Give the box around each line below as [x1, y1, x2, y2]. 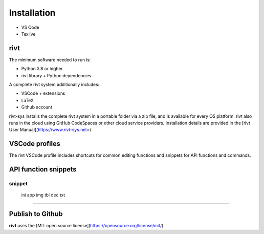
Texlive [21, 31, 36, 37]
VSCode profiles [9, 140, 61, 148]
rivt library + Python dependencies [21, 72, 91, 78]
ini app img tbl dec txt [21, 192, 66, 198]
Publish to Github [9, 210, 63, 218]
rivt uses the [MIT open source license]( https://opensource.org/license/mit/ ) [9, 223, 164, 229]
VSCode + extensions [21, 90, 66, 96]
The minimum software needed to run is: [9, 57, 91, 63]
